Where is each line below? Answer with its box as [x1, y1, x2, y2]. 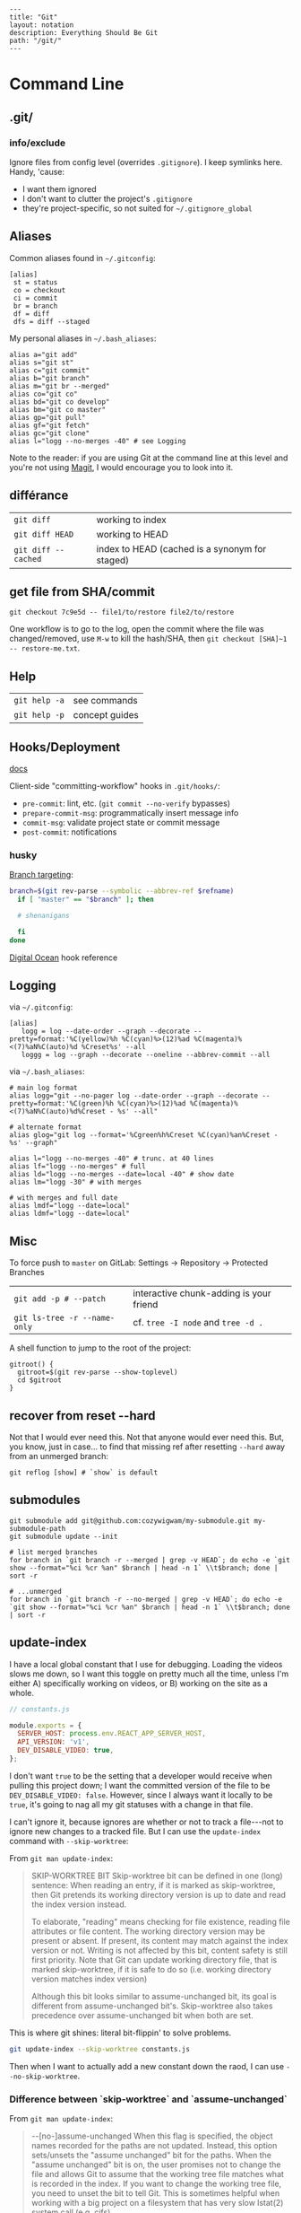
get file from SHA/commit [9, 584, 155, 599]
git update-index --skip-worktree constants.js [9, 2044, 191, 2053]
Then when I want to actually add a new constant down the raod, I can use [9, 2060, 285, 2071]
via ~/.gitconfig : [9, 1002, 73, 1012]
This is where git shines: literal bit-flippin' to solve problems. [9, 2027, 232, 2038]
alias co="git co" [9, 389, 78, 398]
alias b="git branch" [9, 373, 90, 382]
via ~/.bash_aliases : [9, 1066, 85, 1077]
